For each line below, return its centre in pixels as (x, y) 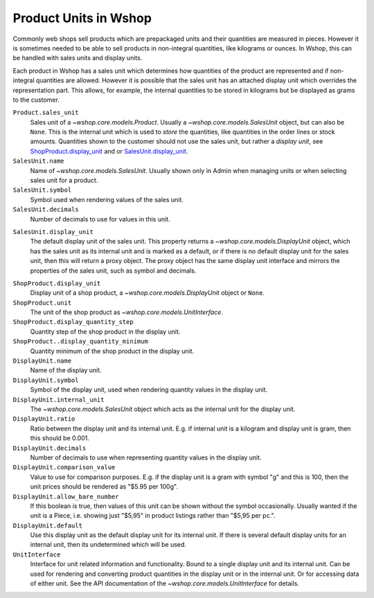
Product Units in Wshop (82, 18)
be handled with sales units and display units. (78, 58)
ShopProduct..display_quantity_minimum (80, 342)
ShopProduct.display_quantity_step (73, 322)
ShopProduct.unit (42, 302)
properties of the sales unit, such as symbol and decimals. (113, 271)
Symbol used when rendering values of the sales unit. (107, 199)
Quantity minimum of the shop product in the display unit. (112, 351)
